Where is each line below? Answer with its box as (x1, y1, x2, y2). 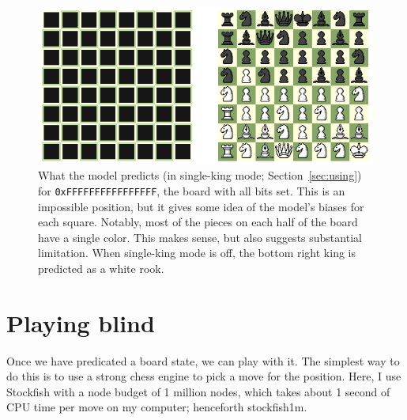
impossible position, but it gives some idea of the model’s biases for (38, 198, 364, 214)
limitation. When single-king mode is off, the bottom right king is (38, 244, 356, 261)
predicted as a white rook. (38, 259, 164, 276)
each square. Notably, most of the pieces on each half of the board (38, 214, 358, 230)
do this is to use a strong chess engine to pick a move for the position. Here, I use (6, 368, 401, 384)
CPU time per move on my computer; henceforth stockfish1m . (6, 399, 307, 415)
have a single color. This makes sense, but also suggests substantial (38, 229, 362, 245)
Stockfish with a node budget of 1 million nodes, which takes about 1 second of (6, 383, 390, 399)
